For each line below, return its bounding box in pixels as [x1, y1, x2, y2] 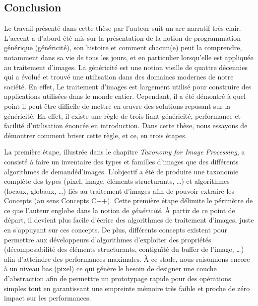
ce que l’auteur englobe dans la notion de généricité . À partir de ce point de [4, 205, 235, 215]
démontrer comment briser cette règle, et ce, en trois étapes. [4, 130, 187, 140]
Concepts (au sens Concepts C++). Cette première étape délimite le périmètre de [4, 195, 253, 206]
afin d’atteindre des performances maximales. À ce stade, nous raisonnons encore [4, 253, 250, 264]
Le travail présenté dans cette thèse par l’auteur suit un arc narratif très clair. [4, 23, 241, 33]
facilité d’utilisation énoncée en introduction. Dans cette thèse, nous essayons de [4, 120, 248, 131]
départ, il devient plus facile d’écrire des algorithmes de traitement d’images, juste [4, 215, 254, 225]
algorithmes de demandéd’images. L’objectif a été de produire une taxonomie [4, 166, 239, 176]
